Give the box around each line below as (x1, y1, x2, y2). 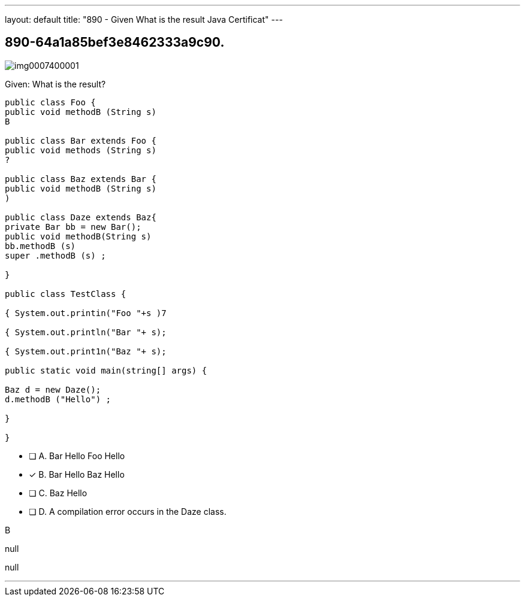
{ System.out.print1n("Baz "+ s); (5, 346, 167, 356)
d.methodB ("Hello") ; (5, 394, 111, 404)
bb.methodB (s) (5, 241, 76, 251)
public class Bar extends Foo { (5, 135, 156, 145)
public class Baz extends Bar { (5, 174, 156, 184)
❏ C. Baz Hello (29, 487, 87, 498)
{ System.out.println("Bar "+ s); (5, 327, 167, 337)
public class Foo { (5, 97, 96, 107)
